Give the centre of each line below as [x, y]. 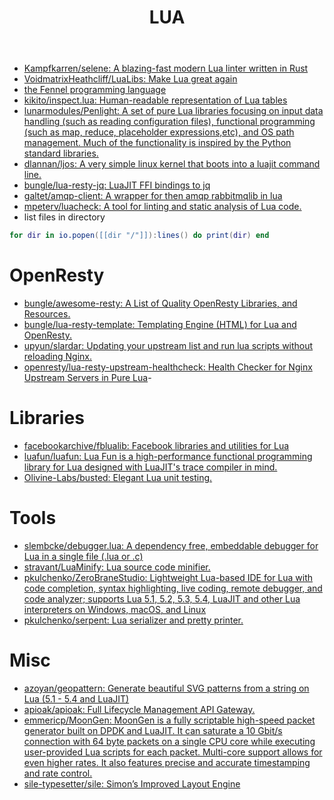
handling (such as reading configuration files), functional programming [169, 122]
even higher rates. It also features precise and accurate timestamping [167, 762]
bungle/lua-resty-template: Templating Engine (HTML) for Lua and [160, 324]
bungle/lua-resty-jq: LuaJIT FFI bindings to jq [117, 185]
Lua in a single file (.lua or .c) [83, 556]
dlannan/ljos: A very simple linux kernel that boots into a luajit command [172, 164]
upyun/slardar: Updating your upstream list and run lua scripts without [168, 345]
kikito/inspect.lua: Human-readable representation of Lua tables [155, 100]
